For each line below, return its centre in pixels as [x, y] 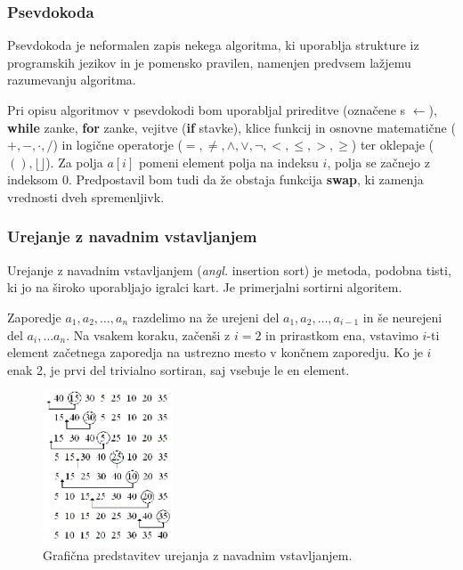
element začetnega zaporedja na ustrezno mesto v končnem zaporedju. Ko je [215, 352]
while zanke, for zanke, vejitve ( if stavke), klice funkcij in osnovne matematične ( [231, 127]
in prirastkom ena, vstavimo [342, 334]
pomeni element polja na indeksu [228, 162]
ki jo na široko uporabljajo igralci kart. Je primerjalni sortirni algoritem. [205, 287]
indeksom [33, 179]
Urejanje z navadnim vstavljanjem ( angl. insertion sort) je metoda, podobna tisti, [229, 269]
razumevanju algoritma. [72, 80]
